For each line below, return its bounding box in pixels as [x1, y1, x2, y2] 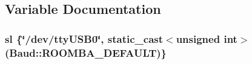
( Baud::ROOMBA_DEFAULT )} [5, 45, 167, 60]
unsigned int [176, 31, 237, 46]
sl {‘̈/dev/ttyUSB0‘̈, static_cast [5, 31, 164, 46]
